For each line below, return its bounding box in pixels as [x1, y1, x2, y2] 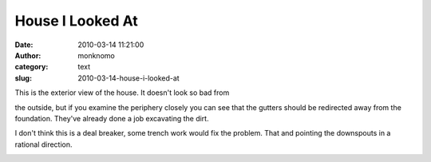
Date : [14, 40, 34, 49]
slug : [14, 73, 32, 83]
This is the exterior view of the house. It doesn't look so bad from [14, 88, 230, 97]
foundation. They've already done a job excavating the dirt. [14, 113, 209, 123]
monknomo [77, 50, 115, 60]
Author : [14, 50, 42, 60]
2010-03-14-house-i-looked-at [77, 73, 180, 83]
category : [14, 62, 49, 72]
